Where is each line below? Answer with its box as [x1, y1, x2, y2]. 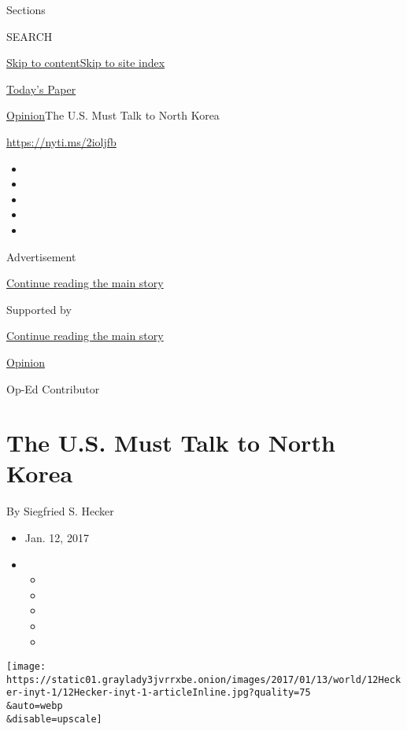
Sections [6, 2, 46, 17]
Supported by [6, 301, 72, 317]
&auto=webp [6, 700, 63, 712]
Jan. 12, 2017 [24, 530, 89, 545]
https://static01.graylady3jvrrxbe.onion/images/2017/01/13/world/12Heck [6, 674, 401, 685]
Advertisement [6, 248, 76, 264]
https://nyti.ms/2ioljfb [6, 133, 117, 150]
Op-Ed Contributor [6, 380, 100, 397]
